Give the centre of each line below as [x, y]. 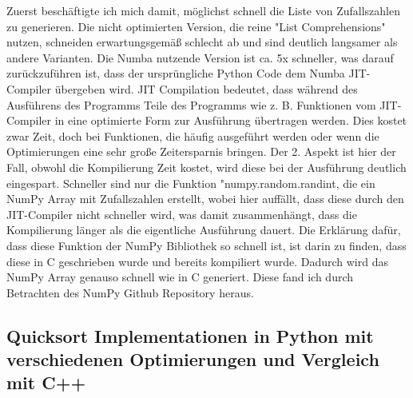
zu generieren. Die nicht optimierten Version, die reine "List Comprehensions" [196, 26]
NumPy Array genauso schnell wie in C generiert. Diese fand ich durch [180, 277]
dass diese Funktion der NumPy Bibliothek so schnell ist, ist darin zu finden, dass [206, 245]
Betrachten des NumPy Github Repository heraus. [130, 292]
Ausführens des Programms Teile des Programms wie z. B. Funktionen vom [191, 104]
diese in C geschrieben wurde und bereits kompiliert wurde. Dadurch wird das [197, 261]
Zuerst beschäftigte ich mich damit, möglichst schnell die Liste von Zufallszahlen [203, 10]
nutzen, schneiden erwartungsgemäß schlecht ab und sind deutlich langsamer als [202, 42]
